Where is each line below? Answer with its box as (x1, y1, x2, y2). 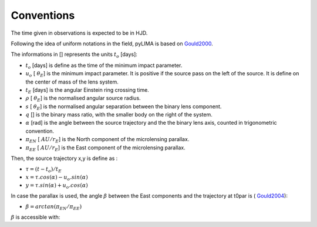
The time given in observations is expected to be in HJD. (11, 29, 148, 36)
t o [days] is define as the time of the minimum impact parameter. (25, 62, 183, 70)
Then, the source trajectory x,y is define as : (11, 155, 118, 162)
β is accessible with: (11, 213, 60, 221)
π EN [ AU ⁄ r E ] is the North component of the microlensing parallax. (25, 136, 190, 144)
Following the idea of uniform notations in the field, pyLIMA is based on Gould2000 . (11, 40, 214, 47)
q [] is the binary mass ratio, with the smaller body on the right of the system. (25, 111, 213, 118)
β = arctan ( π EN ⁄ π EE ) (25, 203, 82, 211)
